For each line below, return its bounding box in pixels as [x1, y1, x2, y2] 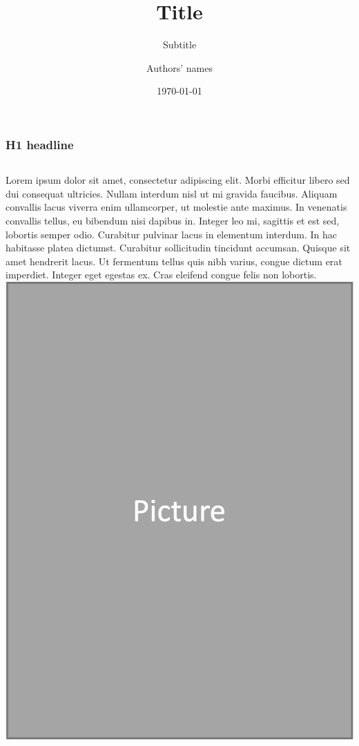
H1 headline [6, 135, 74, 153]
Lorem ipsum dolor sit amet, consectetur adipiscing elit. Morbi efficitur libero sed [6, 173, 350, 187]
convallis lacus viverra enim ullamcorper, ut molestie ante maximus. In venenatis [6, 200, 347, 214]
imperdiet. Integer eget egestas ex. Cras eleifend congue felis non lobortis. [6, 267, 317, 282]
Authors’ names [146, 60, 213, 75]
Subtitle [162, 37, 197, 52]
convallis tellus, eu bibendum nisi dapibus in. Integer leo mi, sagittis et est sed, [6, 213, 340, 227]
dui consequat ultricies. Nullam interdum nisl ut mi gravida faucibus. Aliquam [6, 186, 338, 200]
